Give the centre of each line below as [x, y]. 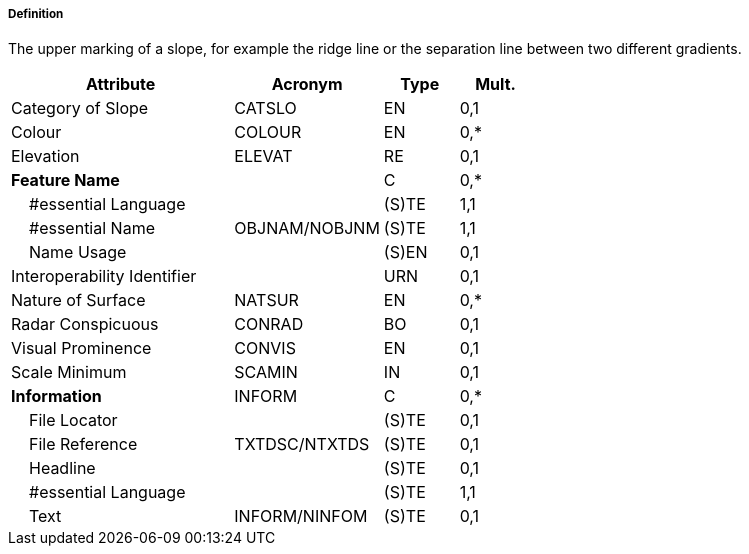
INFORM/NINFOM [301, 516]
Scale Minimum [69, 372]
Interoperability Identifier [104, 276]
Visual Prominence [81, 348]
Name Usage [78, 252]
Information [56, 396]
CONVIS [265, 348]
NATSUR [266, 300]
